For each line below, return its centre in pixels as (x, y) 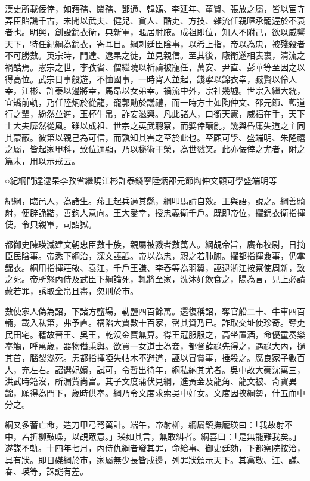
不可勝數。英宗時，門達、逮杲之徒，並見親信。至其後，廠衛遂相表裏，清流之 (155, 55)
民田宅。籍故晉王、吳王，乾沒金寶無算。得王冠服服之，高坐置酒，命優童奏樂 (155, 334)
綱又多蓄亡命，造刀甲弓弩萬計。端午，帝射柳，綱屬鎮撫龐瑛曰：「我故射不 (149, 424)
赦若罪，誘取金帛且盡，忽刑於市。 (72, 291)
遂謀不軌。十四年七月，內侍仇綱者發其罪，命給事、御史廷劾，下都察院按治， (155, 448)
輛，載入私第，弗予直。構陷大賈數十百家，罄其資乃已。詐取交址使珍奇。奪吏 (155, 323)
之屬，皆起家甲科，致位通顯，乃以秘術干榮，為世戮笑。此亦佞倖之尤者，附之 (155, 149)
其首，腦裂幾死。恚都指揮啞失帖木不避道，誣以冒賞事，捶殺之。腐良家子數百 (155, 358)
